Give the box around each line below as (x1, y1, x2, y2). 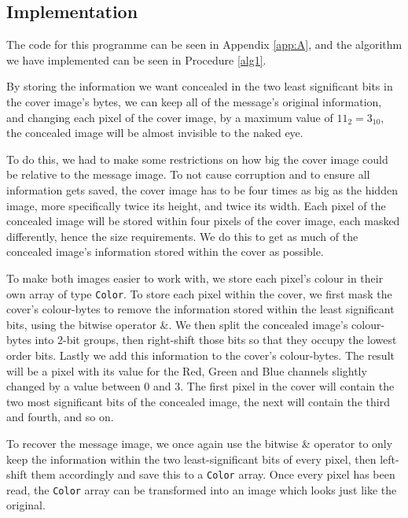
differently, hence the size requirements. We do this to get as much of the (6, 228, 358, 244)
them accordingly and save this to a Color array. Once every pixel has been (31, 466, 395, 483)
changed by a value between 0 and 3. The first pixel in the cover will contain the (6, 378, 395, 394)
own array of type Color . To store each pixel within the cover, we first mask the (6, 285, 392, 302)
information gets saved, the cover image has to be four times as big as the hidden (6, 181, 398, 198)
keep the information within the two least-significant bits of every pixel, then (6, 450, 377, 467)
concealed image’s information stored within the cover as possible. (6, 243, 324, 260)
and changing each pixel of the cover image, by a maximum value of (6, 109, 333, 125)
